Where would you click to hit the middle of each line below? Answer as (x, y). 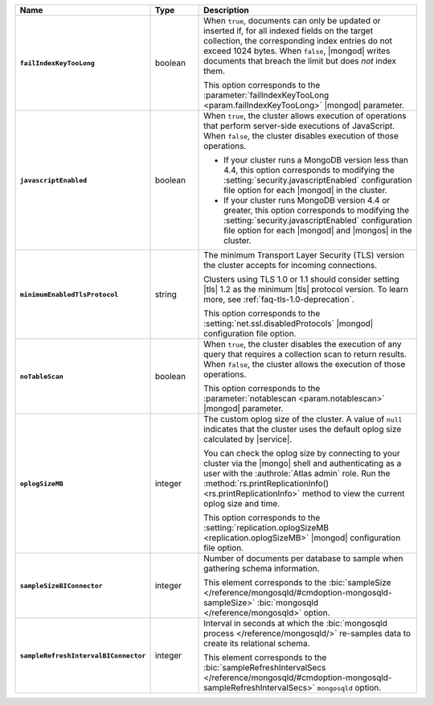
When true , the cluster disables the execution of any (303, 344)
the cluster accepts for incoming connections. (291, 265)
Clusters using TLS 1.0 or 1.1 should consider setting (301, 279)
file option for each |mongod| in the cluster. (305, 190)
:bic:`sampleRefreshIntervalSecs (265, 668)
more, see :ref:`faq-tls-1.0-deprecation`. (279, 299)
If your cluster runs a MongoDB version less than (316, 160)
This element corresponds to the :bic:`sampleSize (297, 582)
